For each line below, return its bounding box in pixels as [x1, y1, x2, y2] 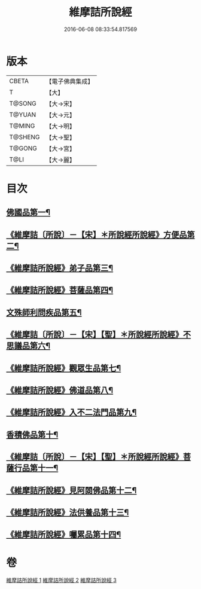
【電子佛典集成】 [45, 77, 94, 86]
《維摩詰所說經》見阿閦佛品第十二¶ [6, 485, 137, 495]
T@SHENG [9, 133, 40, 141]
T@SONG [9, 99, 37, 108]
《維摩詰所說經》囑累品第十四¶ [6, 530, 121, 540]
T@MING [9, 121, 35, 130]
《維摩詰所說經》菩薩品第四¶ [6, 285, 114, 295]
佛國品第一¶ [6, 207, 51, 218]
